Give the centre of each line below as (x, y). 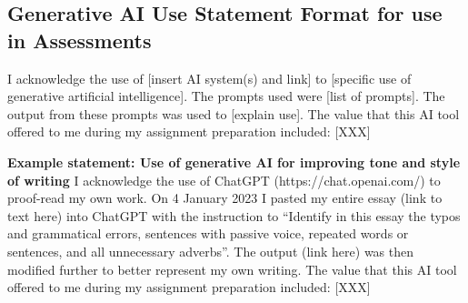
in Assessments (80, 40)
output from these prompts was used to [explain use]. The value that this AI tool (234, 113)
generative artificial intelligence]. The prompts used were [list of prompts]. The (226, 96)
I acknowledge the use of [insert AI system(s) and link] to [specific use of (209, 78)
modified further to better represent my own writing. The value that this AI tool (232, 269)
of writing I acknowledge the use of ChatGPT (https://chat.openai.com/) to (224, 180)
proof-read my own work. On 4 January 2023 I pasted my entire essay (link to (225, 198)
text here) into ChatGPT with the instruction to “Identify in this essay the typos (234, 215)
